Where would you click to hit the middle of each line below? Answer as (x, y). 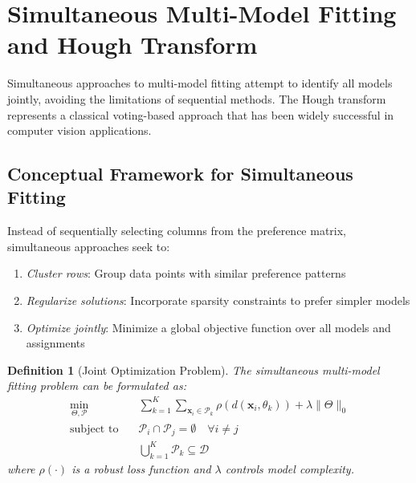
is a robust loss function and (141, 468)
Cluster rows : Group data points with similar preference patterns (186, 273)
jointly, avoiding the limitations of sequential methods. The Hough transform (197, 98)
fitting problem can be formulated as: (97, 386)
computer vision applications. (80, 130)
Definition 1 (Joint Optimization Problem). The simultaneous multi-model (194, 369)
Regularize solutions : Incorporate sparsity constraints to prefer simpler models (218, 300)
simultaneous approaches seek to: (89, 246)
